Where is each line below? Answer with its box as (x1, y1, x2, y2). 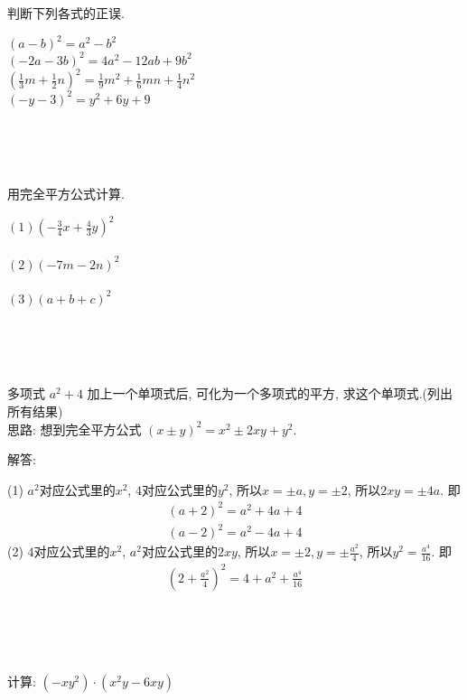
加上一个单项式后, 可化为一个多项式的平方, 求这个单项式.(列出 (87, 384, 453, 403)
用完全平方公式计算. (7, 184, 125, 203)
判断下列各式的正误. (7, 4, 125, 22)
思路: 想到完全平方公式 (7, 419, 142, 438)
